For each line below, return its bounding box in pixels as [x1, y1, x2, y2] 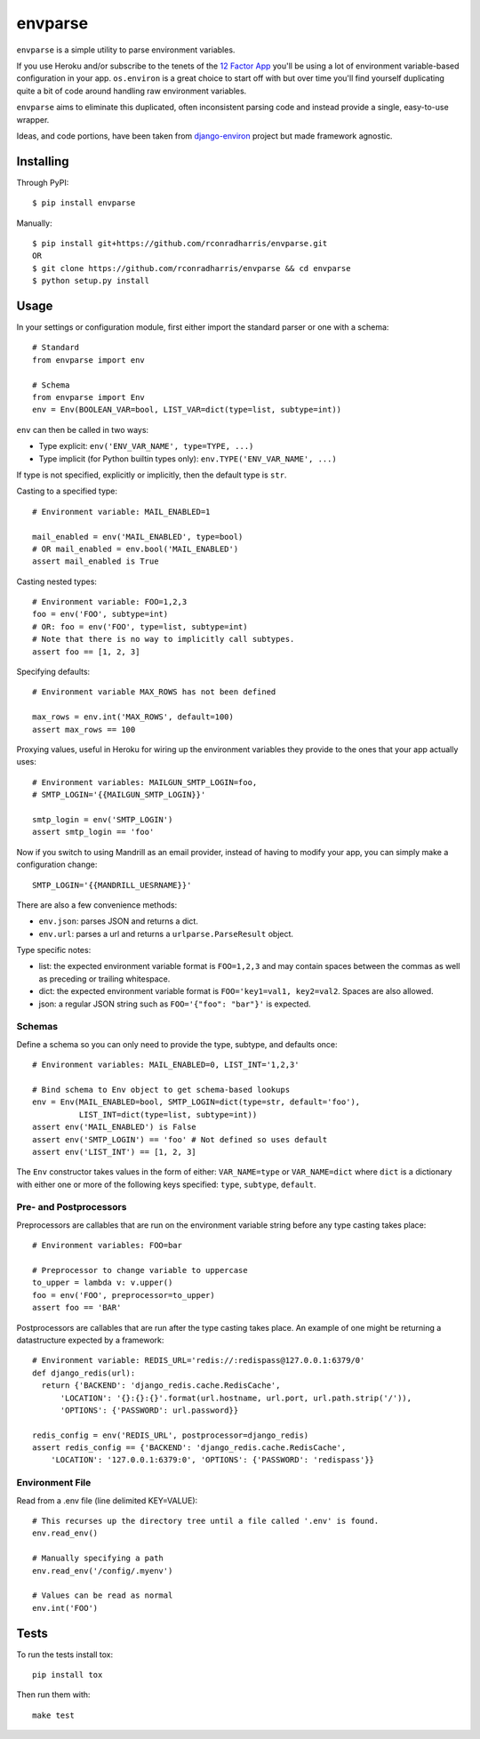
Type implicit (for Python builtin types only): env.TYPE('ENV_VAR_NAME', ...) [38, 453, 337, 464]
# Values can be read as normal [32, 1591, 173, 1600]
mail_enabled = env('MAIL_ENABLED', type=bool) [32, 532, 244, 541]
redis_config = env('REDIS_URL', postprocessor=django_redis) [32, 1430, 309, 1440]
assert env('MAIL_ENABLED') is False [32, 1122, 197, 1133]
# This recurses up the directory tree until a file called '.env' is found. [32, 1516, 380, 1526]
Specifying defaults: [16, 667, 91, 677]
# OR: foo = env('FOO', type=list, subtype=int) [32, 621, 248, 631]
